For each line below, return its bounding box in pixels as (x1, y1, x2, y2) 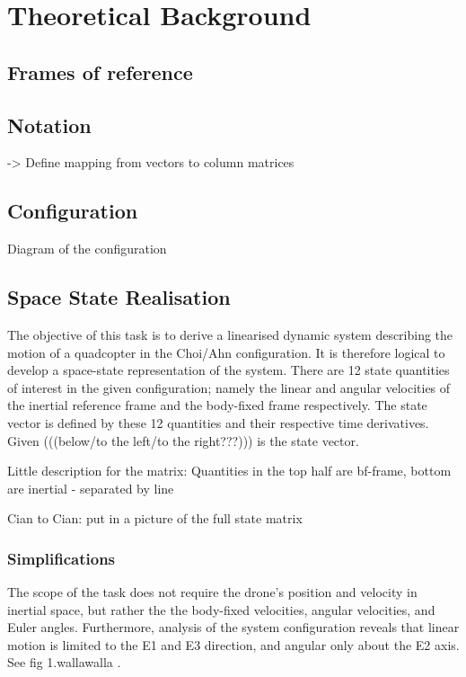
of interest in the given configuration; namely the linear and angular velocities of (7, 378, 451, 396)
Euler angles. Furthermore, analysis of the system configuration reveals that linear (7, 618, 460, 637)
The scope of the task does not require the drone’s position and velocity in (7, 583, 418, 601)
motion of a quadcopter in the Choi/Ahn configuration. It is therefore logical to (7, 343, 445, 361)
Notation (7, 111, 92, 138)
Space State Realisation (7, 283, 231, 311)
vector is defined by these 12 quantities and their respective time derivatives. (7, 413, 429, 432)
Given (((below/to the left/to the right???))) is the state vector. (7, 431, 359, 450)
